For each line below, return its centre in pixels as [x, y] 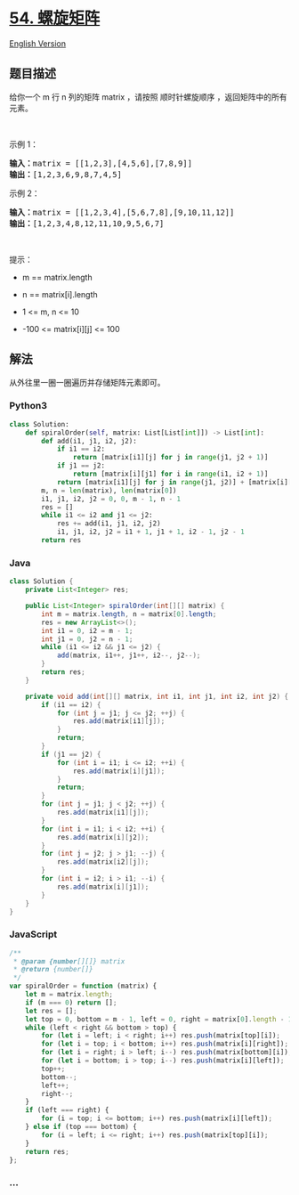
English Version [38, 43]
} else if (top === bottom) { [81, 1127]
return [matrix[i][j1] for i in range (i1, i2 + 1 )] [170, 474]
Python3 [28, 406]
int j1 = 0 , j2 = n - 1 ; [87, 639]
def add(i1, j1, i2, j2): [89, 441]
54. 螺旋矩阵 [55, 18]
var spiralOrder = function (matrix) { [83, 986]
